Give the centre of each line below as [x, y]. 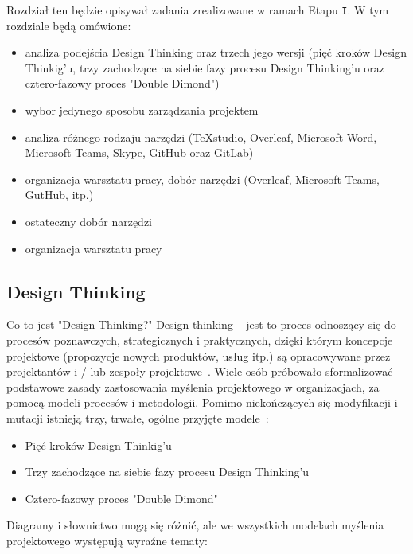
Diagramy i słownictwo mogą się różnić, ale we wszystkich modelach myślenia [195, 525]
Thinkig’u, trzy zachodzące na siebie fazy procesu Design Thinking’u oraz [205, 67]
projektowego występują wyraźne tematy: [107, 540]
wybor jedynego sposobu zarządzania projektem [142, 110]
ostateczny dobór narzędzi [89, 221]
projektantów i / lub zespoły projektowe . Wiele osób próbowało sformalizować [200, 371]
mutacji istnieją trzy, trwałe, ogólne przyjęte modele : [138, 417]
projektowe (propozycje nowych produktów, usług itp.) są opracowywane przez [199, 355]
